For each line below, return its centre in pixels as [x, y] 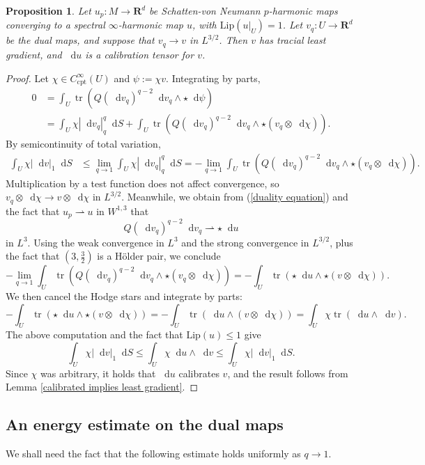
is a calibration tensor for [140, 54]
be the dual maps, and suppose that [80, 40]
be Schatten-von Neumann [205, 10]
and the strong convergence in [245, 242]
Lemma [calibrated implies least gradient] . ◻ [102, 387]
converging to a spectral [55, 25]
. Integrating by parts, [213, 78]
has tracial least [292, 40]
